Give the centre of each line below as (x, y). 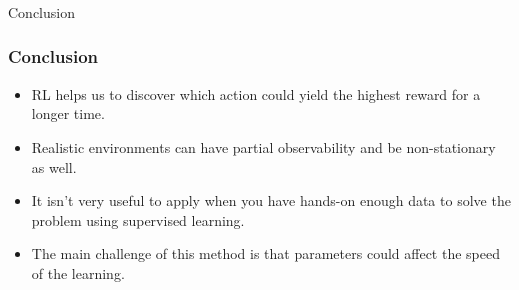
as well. (54, 166)
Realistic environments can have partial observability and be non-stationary (263, 146)
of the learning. (78, 272)
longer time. (68, 113)
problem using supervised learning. (138, 219)
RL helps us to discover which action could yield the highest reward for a (256, 93)
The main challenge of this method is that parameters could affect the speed (265, 253)
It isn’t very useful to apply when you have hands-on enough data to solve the (271, 200)
